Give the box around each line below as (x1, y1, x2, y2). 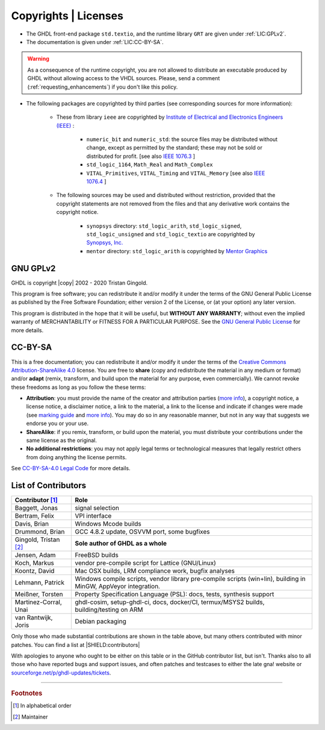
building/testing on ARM (75, 606, 143, 614)
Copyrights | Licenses (11, 9, 123, 22)
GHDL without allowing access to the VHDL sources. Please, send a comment (27, 75, 220, 82)
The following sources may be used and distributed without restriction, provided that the (56, 192, 276, 199)
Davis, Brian (14, 520, 49, 528)
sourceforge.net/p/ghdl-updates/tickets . (11, 669, 111, 676)
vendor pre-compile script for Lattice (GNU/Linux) (75, 559, 217, 567)
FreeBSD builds (75, 551, 119, 559)
